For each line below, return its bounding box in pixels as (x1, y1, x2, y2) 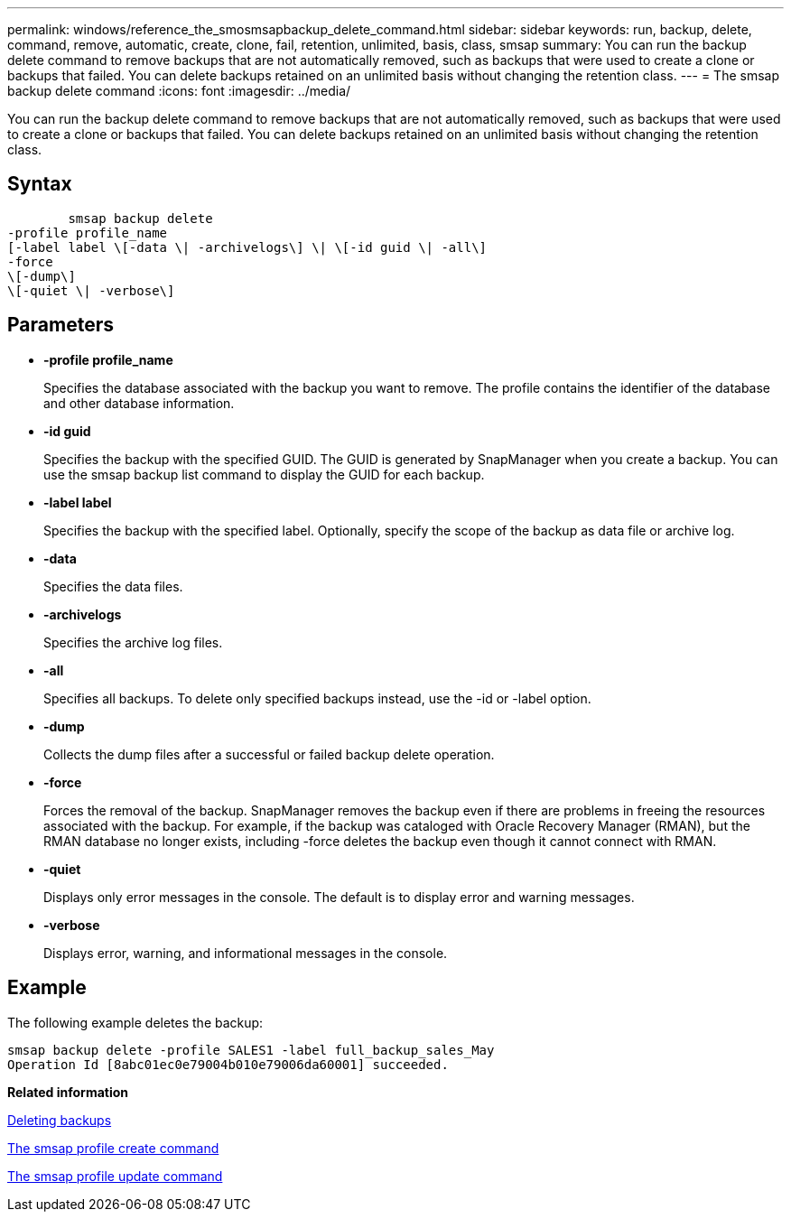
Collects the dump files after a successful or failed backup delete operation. (43, 746, 495, 762)
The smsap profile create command (7, 1140, 219, 1156)
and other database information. (43, 395, 235, 411)
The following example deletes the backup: (7, 1014, 264, 1030)
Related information (7, 1084, 129, 1100)
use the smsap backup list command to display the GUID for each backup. (43, 466, 485, 482)
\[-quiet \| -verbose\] (7, 283, 175, 298)
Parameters (7, 313, 114, 337)
